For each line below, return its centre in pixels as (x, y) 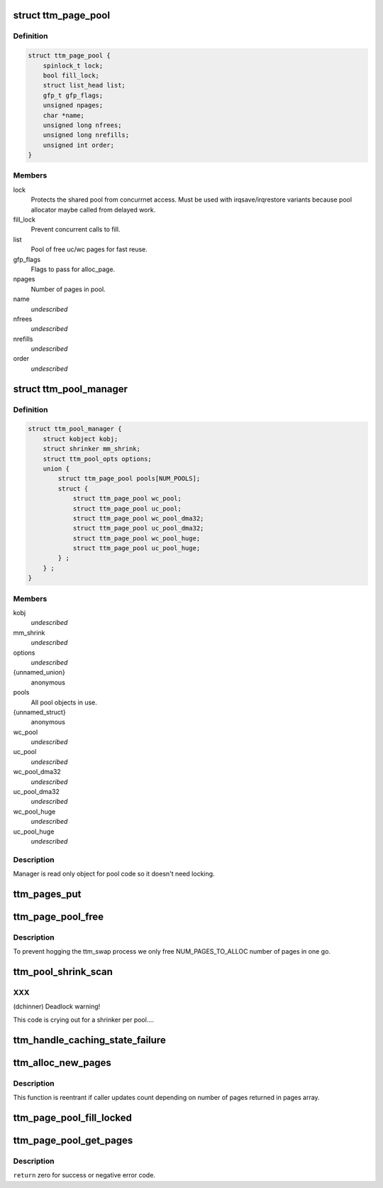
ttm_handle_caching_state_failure (89, 1040)
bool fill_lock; (71, 75)
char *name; (64, 115)
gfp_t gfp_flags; (73, 95)
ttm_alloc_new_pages (62, 1063)
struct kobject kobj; (81, 439)
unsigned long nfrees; (82, 125)
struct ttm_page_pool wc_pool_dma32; (138, 518)
